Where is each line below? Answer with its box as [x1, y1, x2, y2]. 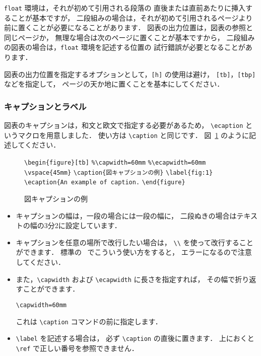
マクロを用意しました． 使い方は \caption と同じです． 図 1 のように [18, 129, 249, 140]
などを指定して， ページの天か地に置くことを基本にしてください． [4, 79, 224, 89]
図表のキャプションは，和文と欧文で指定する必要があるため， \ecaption [4, 120, 243, 130]
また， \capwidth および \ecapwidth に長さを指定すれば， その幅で [16, 273, 235, 284]
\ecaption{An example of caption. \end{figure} [24, 179, 185, 186]
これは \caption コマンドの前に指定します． [16, 316, 162, 326]
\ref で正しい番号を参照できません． [16, 342, 139, 353]
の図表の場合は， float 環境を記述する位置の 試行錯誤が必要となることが [4, 42, 245, 52]
